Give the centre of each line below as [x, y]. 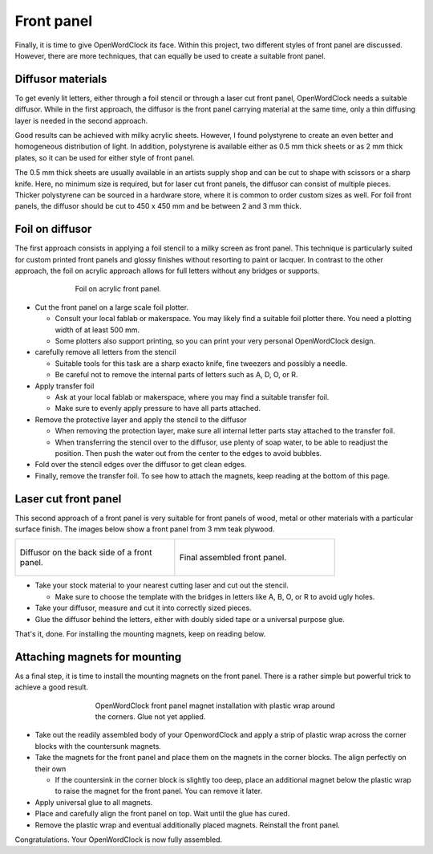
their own [51, 769]
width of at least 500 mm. [97, 330]
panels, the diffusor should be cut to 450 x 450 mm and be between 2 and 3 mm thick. [158, 206]
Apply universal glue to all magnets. [94, 802]
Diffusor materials [61, 79]
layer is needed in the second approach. [81, 120]
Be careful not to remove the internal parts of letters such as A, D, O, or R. [176, 375]
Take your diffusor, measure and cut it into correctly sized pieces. [143, 608]
